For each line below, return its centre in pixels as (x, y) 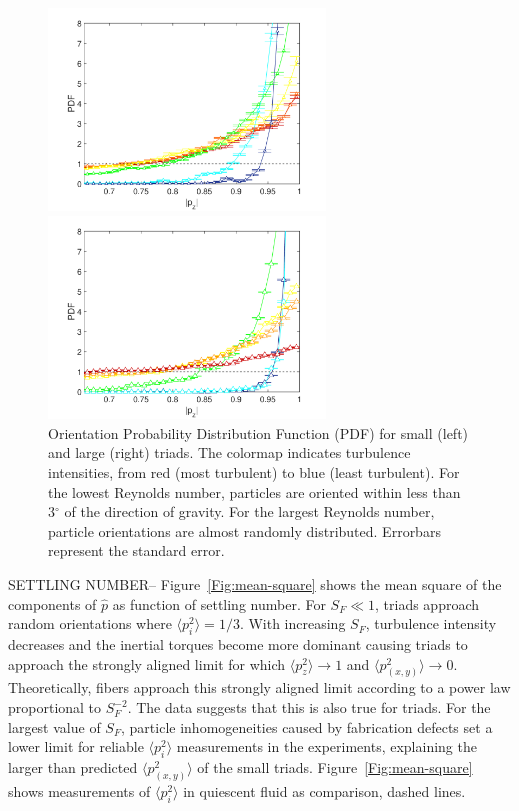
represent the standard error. (136, 550)
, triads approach (427, 603)
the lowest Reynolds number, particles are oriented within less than (254, 491)
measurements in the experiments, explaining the (326, 746)
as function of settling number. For (219, 603)
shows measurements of (79, 790)
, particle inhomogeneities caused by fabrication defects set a (307, 726)
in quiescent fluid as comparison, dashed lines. (324, 790)
